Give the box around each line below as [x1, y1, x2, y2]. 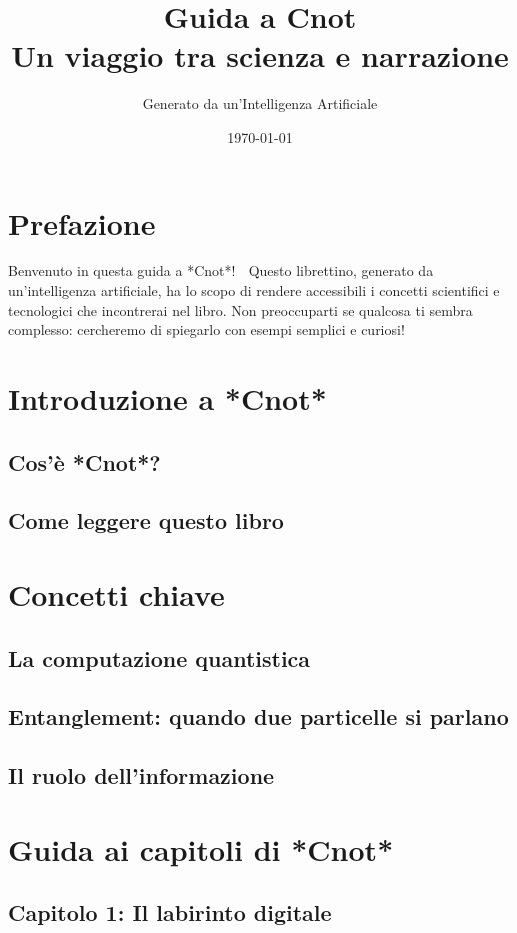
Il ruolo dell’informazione [8, 760, 275, 791]
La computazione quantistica [8, 642, 311, 673]
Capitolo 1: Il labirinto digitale [8, 897, 332, 928]
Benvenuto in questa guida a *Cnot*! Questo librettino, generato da [8, 260, 434, 281]
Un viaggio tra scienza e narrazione [11, 35, 509, 76]
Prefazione [8, 202, 156, 243]
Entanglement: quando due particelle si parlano [8, 701, 509, 732]
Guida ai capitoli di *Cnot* [8, 828, 394, 869]
